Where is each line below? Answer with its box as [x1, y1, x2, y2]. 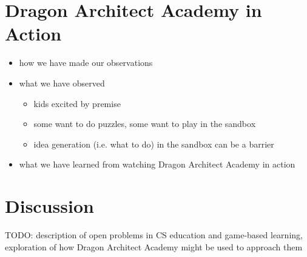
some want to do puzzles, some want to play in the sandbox [33, 117, 256, 130]
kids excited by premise [33, 97, 121, 109]
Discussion [5, 194, 94, 218]
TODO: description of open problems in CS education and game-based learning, [5, 229, 303, 241]
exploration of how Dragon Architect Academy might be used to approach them [5, 240, 303, 253]
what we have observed [19, 76, 105, 89]
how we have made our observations [19, 56, 153, 69]
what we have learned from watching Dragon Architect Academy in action [19, 158, 295, 171]
